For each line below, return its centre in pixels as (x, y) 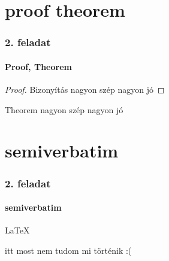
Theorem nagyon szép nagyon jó (64, 109)
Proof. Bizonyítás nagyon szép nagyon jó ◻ (85, 89)
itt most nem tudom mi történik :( (68, 250)
